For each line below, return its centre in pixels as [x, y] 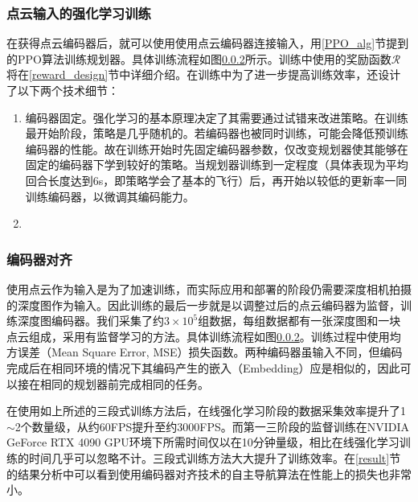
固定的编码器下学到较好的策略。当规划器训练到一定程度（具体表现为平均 [217, 165]
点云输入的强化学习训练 [79, 12]
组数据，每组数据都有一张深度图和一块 [299, 321]
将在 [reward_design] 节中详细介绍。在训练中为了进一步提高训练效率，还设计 [204, 74]
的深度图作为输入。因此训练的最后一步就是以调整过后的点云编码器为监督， [203, 304]
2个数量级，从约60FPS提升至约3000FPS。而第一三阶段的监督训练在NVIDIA [212, 426]
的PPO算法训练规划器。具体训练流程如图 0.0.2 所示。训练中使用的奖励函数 [199, 58]
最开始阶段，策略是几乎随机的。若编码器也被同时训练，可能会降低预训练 [217, 133]
